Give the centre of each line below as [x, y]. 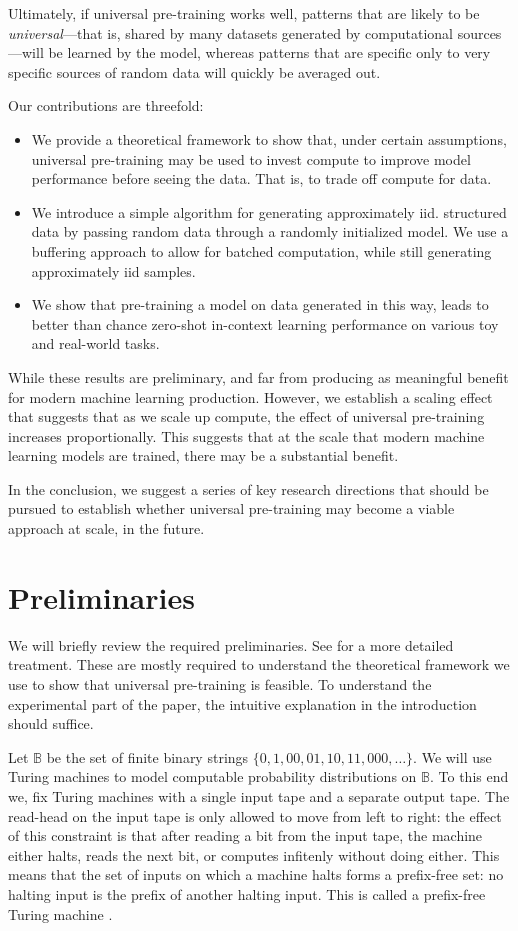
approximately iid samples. [113, 270]
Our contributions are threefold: [106, 105]
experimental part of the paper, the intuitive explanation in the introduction [242, 703]
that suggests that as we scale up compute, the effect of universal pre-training [246, 416]
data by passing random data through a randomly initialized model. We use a [270, 231]
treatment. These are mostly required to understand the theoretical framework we [259, 664]
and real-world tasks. [95, 343]
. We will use [452, 756]
